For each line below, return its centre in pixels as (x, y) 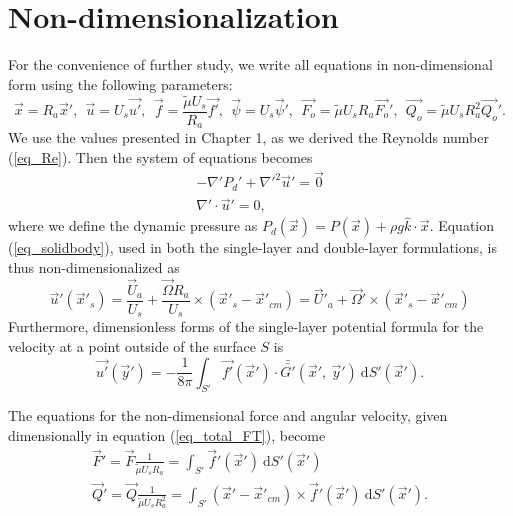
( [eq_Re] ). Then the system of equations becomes (160, 156)
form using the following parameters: (120, 83)
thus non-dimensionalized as (94, 267)
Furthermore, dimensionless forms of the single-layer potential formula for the (246, 326)
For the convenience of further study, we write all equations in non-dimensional (250, 64)
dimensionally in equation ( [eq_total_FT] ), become (167, 434)
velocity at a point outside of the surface (132, 345)
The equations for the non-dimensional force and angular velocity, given (228, 415)
